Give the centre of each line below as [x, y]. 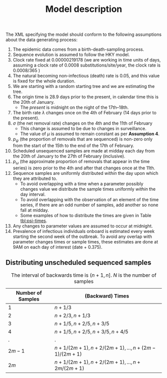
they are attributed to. [35, 178]
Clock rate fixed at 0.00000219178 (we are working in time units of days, [87, 60]
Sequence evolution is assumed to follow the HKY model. [71, 55]
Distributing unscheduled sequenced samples [79, 263]
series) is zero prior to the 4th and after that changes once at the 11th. [84, 168]
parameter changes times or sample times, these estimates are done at [85, 241]
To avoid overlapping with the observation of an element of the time [89, 199]
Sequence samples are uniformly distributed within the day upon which [85, 173]
